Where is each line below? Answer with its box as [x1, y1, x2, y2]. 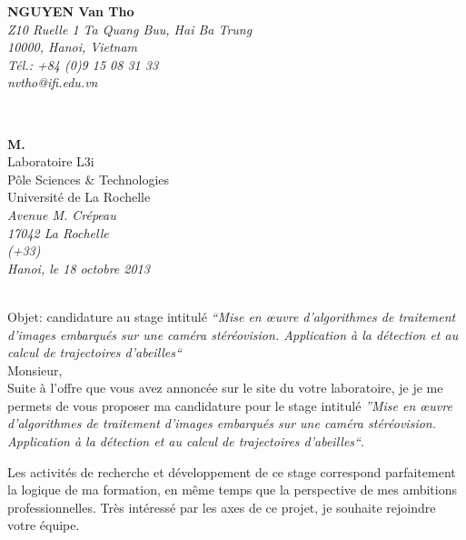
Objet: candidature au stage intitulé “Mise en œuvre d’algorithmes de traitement [7, 306, 456, 325]
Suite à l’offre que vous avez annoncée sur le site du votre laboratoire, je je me [7, 378, 443, 397]
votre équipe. [7, 515, 80, 535]
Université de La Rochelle [7, 187, 151, 206]
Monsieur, [7, 360, 63, 379]
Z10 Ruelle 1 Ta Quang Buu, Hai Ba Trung [7, 19, 253, 38]
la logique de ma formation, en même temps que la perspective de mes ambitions [7, 480, 457, 499]
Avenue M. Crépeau [7, 205, 116, 224]
